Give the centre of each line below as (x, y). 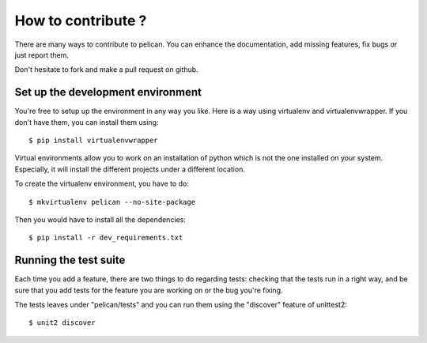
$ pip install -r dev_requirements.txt (106, 238)
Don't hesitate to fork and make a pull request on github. (106, 70)
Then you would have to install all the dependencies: (100, 219)
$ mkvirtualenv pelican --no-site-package (112, 202)
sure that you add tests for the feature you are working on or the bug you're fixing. (149, 290)
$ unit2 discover (62, 323)
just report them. (42, 55)
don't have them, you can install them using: (87, 122)
